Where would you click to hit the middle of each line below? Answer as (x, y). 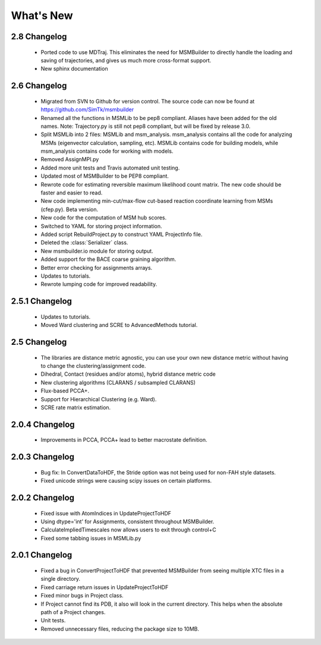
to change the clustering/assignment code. (93, 366)
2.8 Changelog (39, 37)
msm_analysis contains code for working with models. (107, 151)
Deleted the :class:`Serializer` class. (84, 243)
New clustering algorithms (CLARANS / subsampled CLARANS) (118, 382)
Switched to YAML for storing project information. (102, 226)
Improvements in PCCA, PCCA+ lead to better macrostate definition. (124, 440)
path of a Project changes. (73, 612)
